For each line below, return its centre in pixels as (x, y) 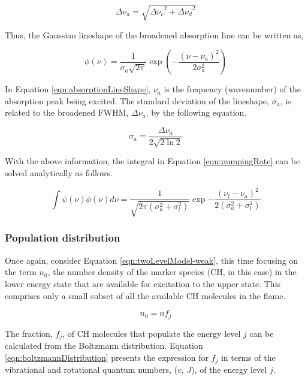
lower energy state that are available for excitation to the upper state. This (143, 283)
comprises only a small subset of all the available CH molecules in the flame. (145, 295)
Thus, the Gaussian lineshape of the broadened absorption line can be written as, (154, 34)
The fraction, (29, 333)
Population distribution (63, 238)
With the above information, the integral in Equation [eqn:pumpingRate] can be (153, 161)
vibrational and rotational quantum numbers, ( (91, 370)
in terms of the (248, 357)
